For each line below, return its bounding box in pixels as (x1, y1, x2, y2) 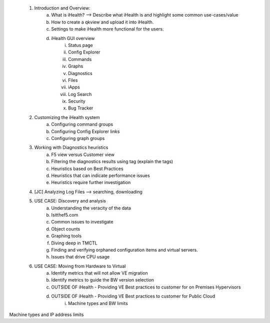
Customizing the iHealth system (34, 114, 100, 120)
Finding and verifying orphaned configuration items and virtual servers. (51, 246, 198, 252)
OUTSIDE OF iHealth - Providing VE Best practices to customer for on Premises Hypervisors (51, 284, 241, 290)
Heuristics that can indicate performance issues (51, 172, 150, 178)
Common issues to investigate (51, 219, 113, 225)
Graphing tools (51, 233, 82, 239)
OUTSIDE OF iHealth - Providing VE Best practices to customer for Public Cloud (51, 293, 215, 299)
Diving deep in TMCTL (51, 240, 97, 246)
